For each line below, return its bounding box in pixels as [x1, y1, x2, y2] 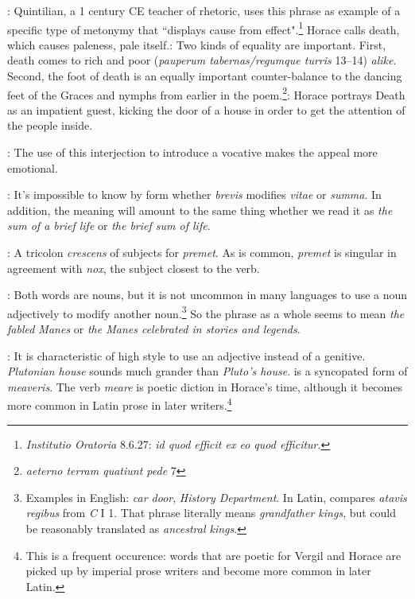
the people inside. [7, 117, 93, 134]
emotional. [7, 159, 58, 176]
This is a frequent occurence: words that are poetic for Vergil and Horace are [25, 546, 401, 563]
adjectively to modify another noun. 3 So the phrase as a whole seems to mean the [7, 302, 405, 321]
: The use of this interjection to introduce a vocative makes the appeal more [7, 144, 378, 161]
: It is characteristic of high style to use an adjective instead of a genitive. [7, 347, 366, 364]
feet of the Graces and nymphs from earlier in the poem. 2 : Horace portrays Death [7, 84, 405, 103]
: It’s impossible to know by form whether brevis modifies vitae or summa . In [7, 186, 382, 203]
